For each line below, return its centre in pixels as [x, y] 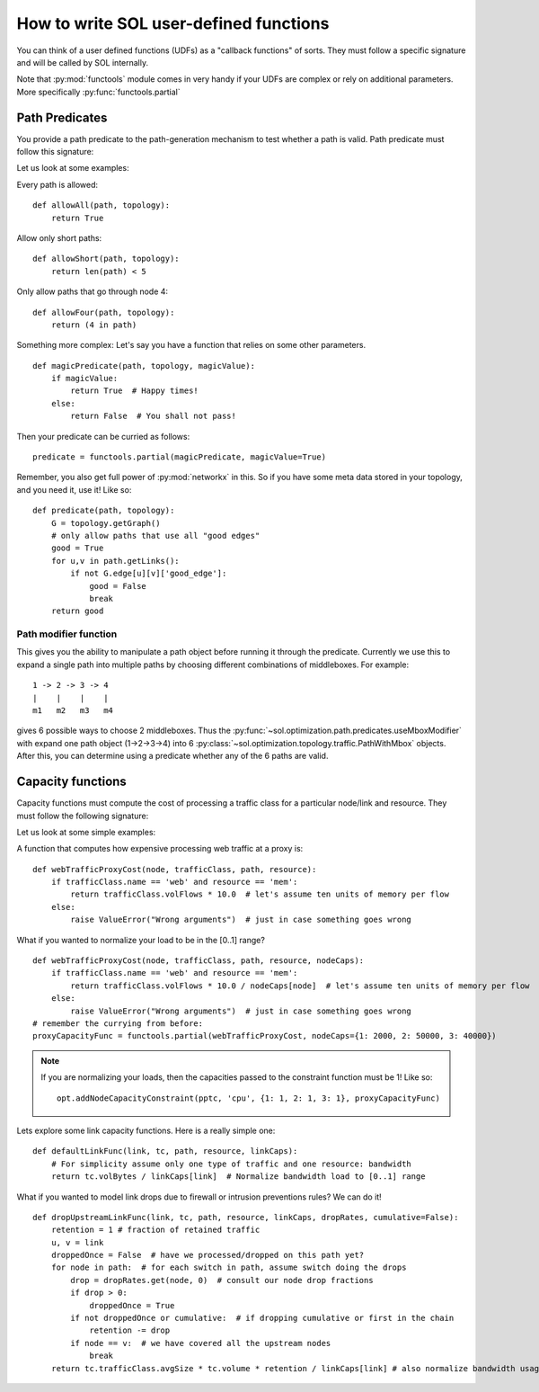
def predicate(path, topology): [104, 511]
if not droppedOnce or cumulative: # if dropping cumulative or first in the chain [262, 1318]
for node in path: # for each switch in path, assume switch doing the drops [229, 1267]
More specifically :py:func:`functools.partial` [99, 92]
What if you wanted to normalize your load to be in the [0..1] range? [141, 940]
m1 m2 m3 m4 [73, 711]
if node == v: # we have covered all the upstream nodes [201, 1343]
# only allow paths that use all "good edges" [155, 535]
